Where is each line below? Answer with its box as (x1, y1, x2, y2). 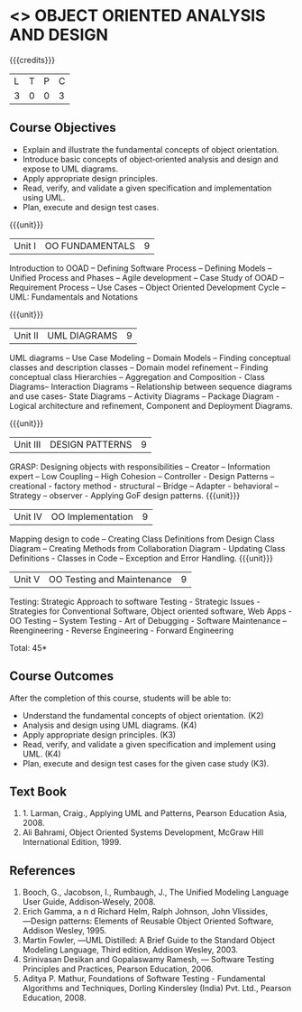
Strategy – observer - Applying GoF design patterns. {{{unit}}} (9, 489, 241, 501)
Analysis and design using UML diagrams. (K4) (22, 720, 197, 730)
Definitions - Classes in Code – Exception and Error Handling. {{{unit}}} (9, 552, 273, 563)
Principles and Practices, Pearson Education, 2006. (22, 963, 214, 975)
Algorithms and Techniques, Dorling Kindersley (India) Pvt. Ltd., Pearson (22, 983, 292, 994)
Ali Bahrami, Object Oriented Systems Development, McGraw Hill (22, 827, 264, 838)
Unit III (14, 438, 41, 450)
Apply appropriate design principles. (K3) (22, 729, 177, 740)
